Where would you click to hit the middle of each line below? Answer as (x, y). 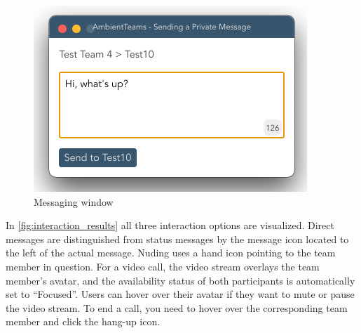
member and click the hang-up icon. (83, 321)
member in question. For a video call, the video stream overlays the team (163, 266)
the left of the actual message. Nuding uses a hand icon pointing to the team (171, 253)
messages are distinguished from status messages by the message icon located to (177, 239)
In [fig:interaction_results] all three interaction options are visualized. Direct (170, 225)
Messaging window (74, 201)
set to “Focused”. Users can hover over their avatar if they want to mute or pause (180, 294)
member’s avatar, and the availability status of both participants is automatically (180, 280)
